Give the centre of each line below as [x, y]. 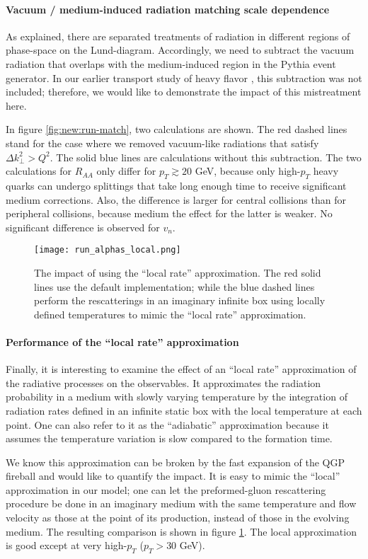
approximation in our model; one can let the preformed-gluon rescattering [166, 489]
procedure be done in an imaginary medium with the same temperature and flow [181, 503]
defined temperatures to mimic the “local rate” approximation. [170, 314]
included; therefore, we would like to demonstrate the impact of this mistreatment [184, 92]
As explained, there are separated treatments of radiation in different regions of [178, 36]
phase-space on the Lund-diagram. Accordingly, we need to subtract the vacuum [180, 50]
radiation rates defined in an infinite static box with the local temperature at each [184, 410]
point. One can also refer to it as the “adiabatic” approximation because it [167, 424]
